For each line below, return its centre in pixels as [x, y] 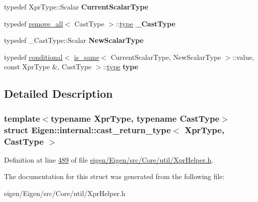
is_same [87, 57]
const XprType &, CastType [48, 67]
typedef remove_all [34, 23]
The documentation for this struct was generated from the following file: [114, 176]
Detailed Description [59, 94]
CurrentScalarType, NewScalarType [166, 57]
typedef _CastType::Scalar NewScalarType [74, 40]
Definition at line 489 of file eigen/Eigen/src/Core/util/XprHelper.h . [109, 159]
